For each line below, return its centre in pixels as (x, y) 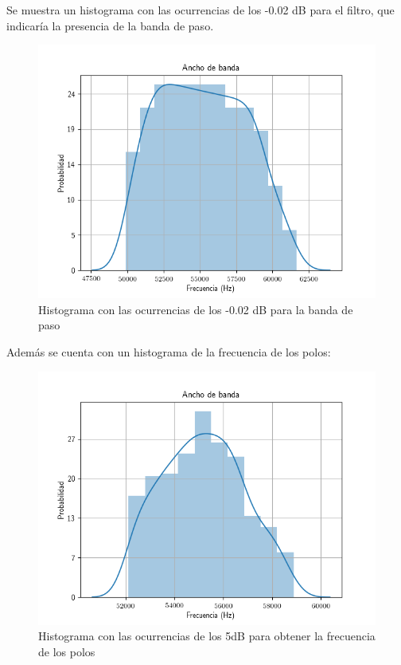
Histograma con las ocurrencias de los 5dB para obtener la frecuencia (207, 636)
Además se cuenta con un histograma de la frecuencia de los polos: (169, 351)
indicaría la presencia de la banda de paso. (110, 25)
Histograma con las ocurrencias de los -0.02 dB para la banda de (196, 309)
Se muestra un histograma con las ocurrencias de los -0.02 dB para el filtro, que (200, 10)
